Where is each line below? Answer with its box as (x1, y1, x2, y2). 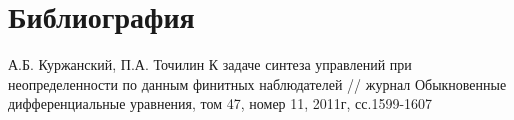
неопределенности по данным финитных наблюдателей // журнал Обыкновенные (8, 73, 507, 94)
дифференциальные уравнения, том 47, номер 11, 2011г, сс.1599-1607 (8, 93, 433, 114)
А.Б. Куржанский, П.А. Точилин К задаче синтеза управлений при (8, 54, 412, 75)
